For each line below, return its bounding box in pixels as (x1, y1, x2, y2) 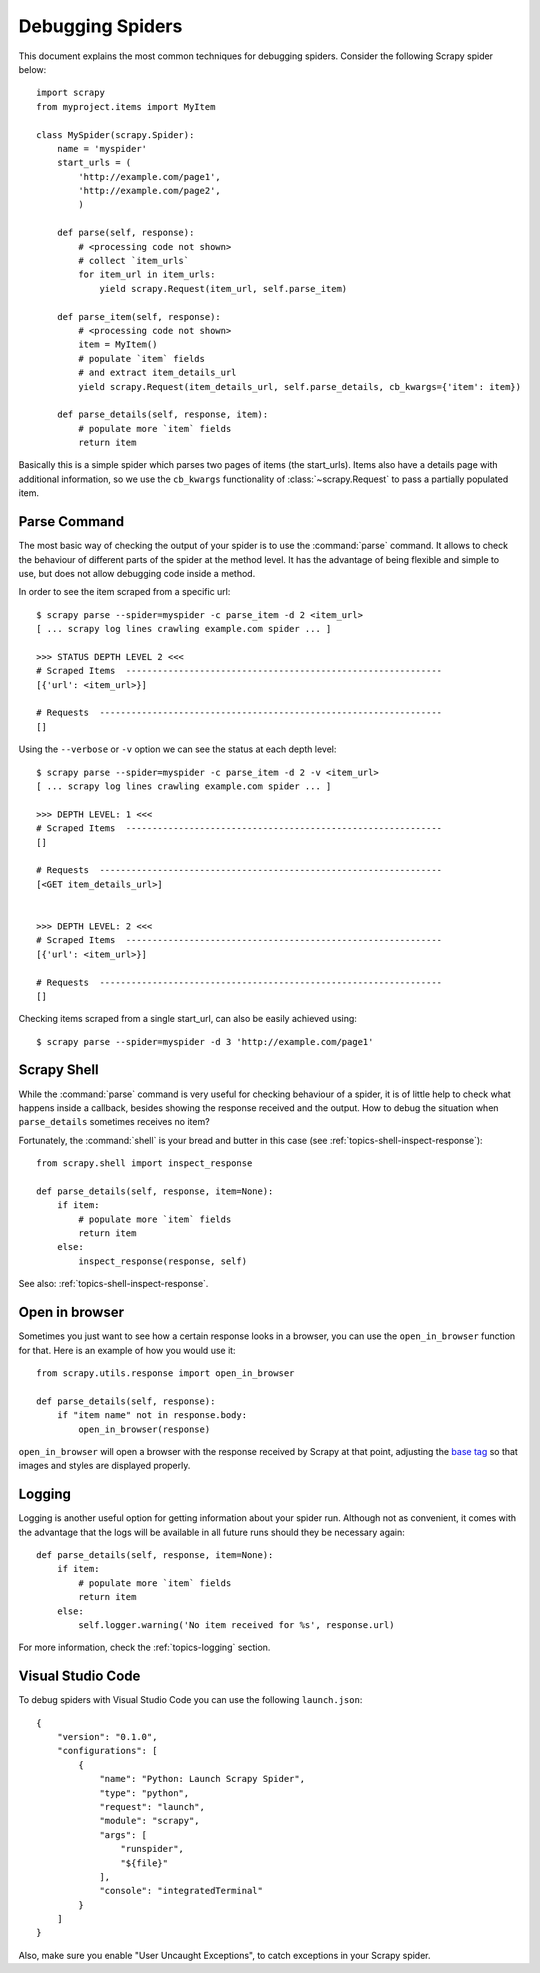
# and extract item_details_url (78, 367, 237, 379)
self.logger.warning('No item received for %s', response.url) (78, 1619, 395, 1630)
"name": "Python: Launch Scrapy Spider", (99, 1773, 305, 1785)
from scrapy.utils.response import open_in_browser (36, 1367, 295, 1379)
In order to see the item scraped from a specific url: (18, 586, 231, 598)
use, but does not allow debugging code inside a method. (18, 567, 256, 579)
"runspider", (120, 1843, 185, 1855)
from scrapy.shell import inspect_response (36, 1158, 253, 1169)
